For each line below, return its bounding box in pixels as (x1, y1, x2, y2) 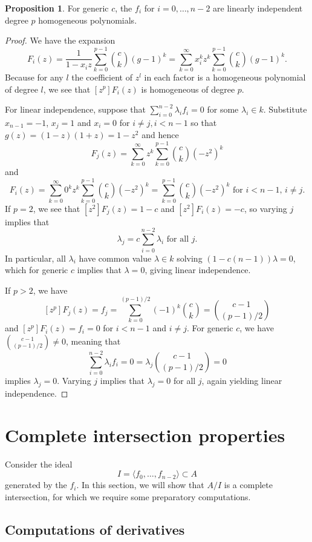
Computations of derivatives (5, 520, 185, 538)
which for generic (5, 263, 68, 276)
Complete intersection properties (5, 422, 285, 447)
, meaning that (65, 335, 121, 348)
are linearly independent (213, 2, 303, 14)
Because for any (5, 70, 63, 83)
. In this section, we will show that (76, 478, 204, 491)
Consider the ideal (5, 457, 73, 470)
